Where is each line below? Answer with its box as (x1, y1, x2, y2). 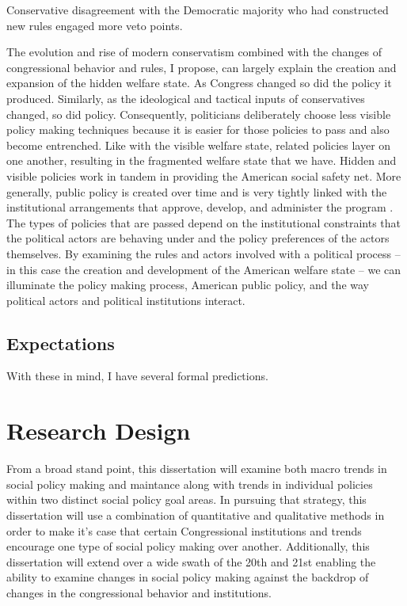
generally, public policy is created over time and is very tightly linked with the (6, 183, 387, 200)
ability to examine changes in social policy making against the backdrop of (6, 569, 369, 585)
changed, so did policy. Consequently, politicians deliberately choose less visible (6, 105, 391, 122)
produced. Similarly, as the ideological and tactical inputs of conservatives (6, 90, 365, 106)
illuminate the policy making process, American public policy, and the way (6, 276, 369, 293)
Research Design (6, 414, 191, 447)
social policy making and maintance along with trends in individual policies (6, 475, 373, 492)
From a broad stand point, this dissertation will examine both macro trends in (6, 460, 387, 477)
